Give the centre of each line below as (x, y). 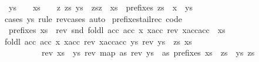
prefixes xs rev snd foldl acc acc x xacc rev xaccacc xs (117, 30)
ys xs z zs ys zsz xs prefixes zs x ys (100, 7)
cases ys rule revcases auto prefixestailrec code (93, 18)
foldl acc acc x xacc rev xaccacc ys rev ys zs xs (98, 41)
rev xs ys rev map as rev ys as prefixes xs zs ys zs (148, 52)
